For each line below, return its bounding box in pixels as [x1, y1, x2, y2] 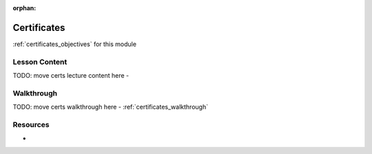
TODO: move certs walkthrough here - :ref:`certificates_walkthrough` [12, 103, 209, 111]
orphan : [12, 4, 37, 12]
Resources [12, 120, 50, 129]
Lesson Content [12, 57, 68, 67]
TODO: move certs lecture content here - [12, 71, 130, 80]
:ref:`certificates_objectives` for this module [12, 40, 137, 48]
